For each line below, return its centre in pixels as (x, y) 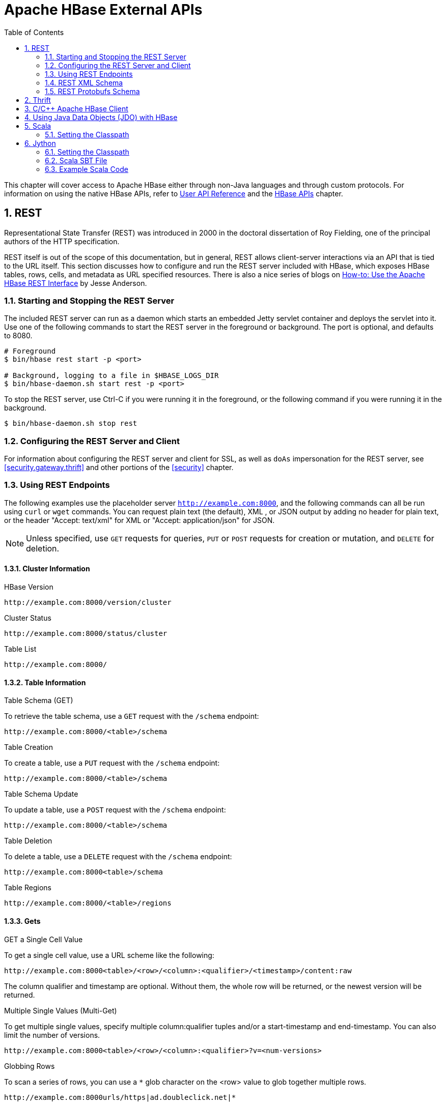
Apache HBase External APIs (103, 10)
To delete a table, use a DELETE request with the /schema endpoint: (118, 857)
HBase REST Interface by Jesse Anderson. (76, 283)
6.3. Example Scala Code (87, 169)
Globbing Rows (30, 1066)
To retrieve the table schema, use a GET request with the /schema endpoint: (132, 716)
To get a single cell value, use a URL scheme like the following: (109, 955)
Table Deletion (28, 841)
